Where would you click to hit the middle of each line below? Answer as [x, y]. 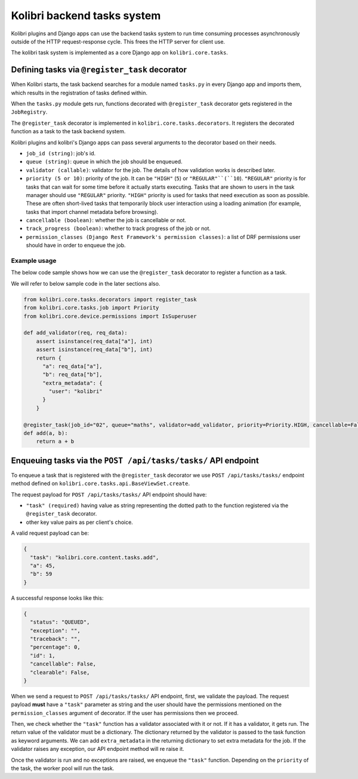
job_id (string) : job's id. [61, 153]
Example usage [34, 261]
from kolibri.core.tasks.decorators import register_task [110, 299]
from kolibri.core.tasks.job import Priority [91, 308]
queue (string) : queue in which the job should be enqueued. [104, 162]
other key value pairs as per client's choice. [80, 522]
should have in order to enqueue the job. [76, 246]
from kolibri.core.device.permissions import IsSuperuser [110, 316]
